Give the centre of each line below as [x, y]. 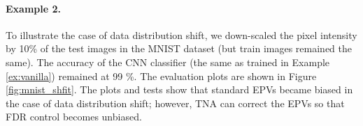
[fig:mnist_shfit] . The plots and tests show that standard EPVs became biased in [179, 89]
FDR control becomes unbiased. [74, 117]
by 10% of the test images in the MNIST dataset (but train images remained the [179, 48]
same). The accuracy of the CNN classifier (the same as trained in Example [168, 62]
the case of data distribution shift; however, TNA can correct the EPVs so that [175, 103]
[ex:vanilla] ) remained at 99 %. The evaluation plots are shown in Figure [161, 76]
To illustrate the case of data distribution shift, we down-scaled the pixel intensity [181, 34]
